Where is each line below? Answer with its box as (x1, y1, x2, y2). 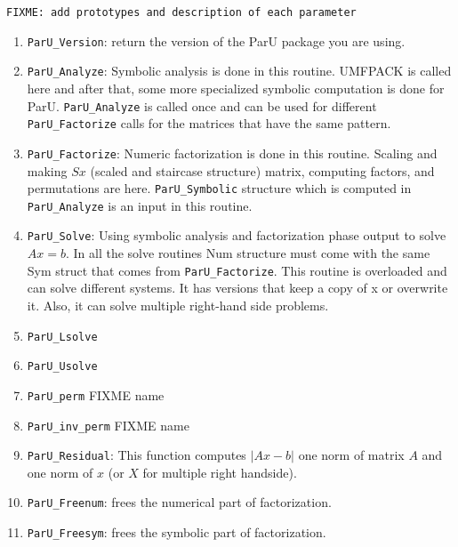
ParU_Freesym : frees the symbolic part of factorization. (27, 523, 326, 542)
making (27, 161, 68, 180)
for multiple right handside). (142, 463, 297, 481)
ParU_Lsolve (27, 330, 98, 343)
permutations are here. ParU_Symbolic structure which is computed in (27, 179, 412, 197)
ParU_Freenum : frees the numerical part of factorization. (27, 493, 332, 511)
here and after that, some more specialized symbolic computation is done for (27, 78, 445, 97)
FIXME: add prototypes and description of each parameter (6, 6, 357, 19)
